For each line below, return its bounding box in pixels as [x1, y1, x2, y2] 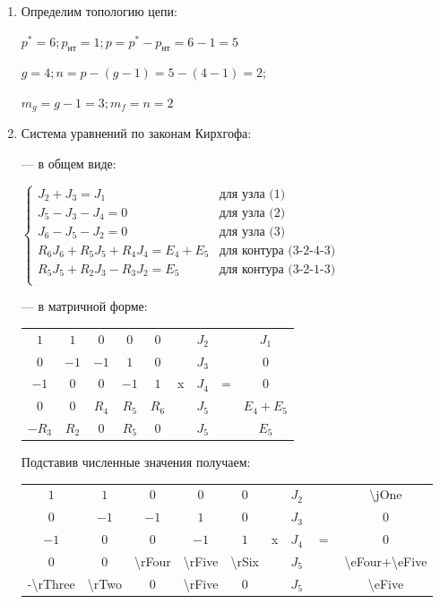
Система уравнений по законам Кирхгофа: [21, 124, 252, 142]
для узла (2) [219, 206, 286, 220]
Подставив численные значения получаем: [21, 453, 251, 471]
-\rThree [27, 574, 75, 592]
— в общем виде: [21, 154, 116, 173]
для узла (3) [219, 225, 286, 238]
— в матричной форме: [21, 297, 148, 315]
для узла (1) [219, 187, 286, 201]
